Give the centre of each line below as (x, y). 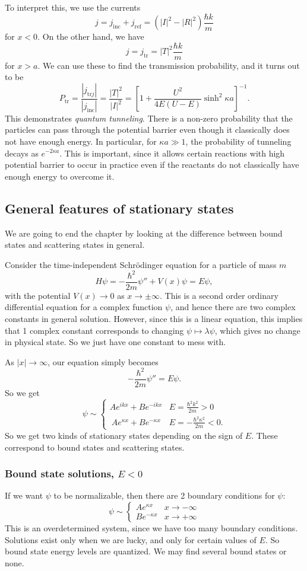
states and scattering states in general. (75, 245)
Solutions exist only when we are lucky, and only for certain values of (131, 539)
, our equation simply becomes (103, 361)
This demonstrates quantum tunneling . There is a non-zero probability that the (149, 118)
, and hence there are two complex (233, 307)
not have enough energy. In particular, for (81, 141)
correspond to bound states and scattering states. (95, 447)
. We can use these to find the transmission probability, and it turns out (169, 65)
